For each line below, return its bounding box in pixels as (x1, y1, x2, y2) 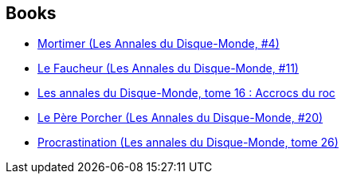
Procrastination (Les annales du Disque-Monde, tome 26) (37, 135, 339, 150)
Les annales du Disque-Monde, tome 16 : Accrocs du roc (37, 86, 335, 100)
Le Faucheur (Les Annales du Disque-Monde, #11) (37, 61, 299, 76)
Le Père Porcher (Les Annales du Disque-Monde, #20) (37, 111, 323, 125)
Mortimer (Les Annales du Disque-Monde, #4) (37, 37, 280, 51)
